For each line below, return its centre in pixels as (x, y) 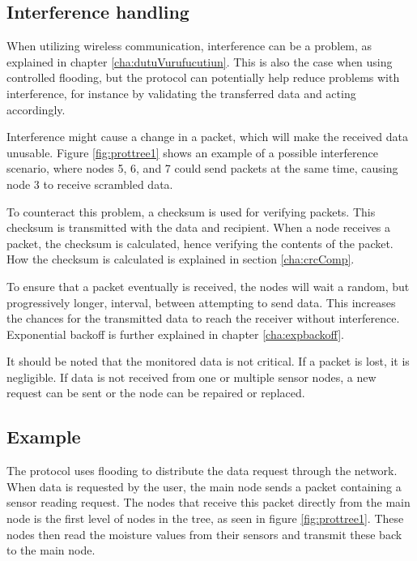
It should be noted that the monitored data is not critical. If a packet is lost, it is (208, 361)
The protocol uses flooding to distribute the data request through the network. (202, 471)
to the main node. (51, 550)
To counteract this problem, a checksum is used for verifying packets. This (191, 211)
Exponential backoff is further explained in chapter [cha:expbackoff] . (175, 334)
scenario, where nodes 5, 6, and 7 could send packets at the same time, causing (202, 168)
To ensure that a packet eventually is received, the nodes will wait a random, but (208, 286)
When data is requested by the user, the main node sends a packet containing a (204, 486)
